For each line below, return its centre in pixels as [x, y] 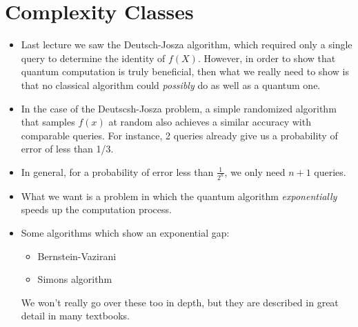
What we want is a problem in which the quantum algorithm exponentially [179, 196]
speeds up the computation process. [96, 209]
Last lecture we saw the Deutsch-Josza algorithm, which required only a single [187, 44]
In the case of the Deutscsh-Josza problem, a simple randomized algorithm [179, 108]
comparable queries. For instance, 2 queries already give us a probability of [179, 135]
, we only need [255, 171]
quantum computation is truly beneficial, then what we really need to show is [185, 71]
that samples [48, 122]
